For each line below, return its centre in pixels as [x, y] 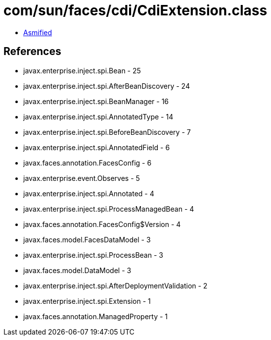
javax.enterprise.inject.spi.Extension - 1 [87, 301]
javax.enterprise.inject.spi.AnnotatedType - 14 [98, 116]
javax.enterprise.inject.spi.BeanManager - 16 [96, 101]
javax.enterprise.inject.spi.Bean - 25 [82, 70]
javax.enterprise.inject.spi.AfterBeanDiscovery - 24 [107, 86]
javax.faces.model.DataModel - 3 [77, 270]
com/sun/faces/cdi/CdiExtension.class [135, 10]
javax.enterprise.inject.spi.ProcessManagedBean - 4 [109, 209]
